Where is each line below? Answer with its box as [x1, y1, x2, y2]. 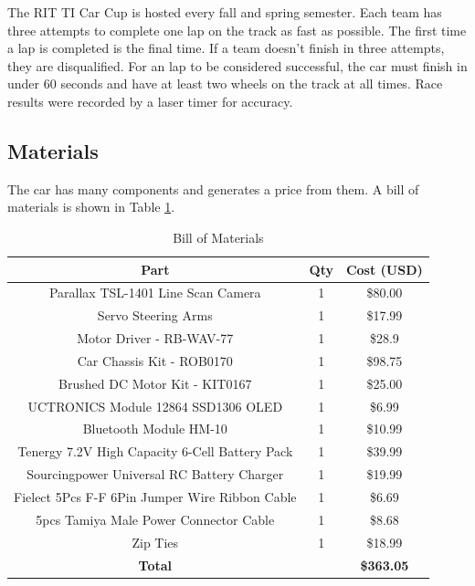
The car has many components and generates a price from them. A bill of [7, 179, 419, 198]
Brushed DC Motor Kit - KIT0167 [58, 373, 252, 392]
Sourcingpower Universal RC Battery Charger [26, 465, 284, 484]
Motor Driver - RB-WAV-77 [77, 329, 234, 348]
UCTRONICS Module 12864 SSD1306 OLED [27, 396, 283, 415]
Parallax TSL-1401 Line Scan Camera [48, 283, 261, 302]
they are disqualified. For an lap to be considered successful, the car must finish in [7, 56, 468, 75]
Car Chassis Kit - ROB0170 [77, 351, 233, 370]
